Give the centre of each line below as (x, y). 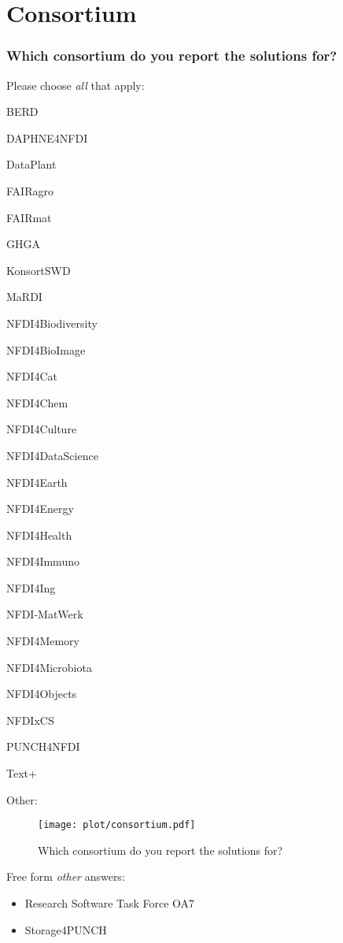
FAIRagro (30, 190)
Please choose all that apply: (76, 85)
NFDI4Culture (42, 429)
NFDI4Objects (42, 694)
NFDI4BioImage (46, 349)
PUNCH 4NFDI (43, 746)
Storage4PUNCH (66, 929)
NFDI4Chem (37, 402)
